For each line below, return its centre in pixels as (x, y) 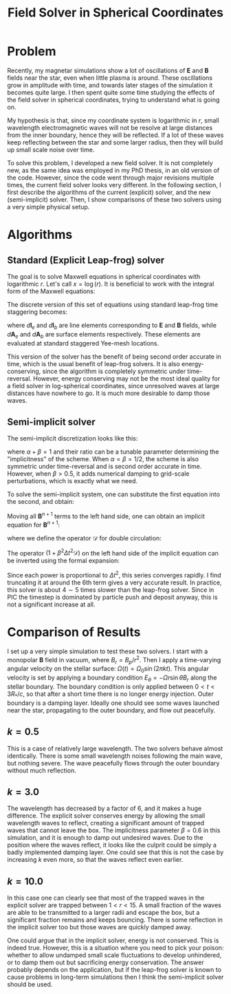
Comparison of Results (74, 632)
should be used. (30, 984)
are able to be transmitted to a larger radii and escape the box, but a (103, 913)
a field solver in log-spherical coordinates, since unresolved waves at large (113, 385)
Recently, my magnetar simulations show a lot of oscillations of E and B (108, 70)
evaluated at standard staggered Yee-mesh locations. (83, 343)
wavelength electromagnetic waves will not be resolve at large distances (110, 127)
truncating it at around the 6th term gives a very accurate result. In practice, (114, 582)
